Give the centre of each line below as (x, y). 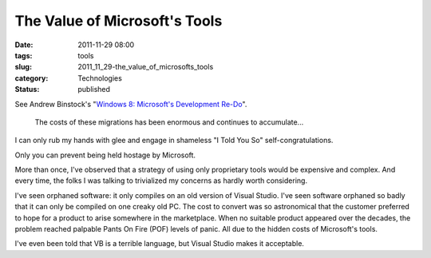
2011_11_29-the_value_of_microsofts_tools (146, 67)
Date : (24, 45)
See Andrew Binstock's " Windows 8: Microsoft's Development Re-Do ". (131, 104)
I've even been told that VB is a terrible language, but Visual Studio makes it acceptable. (160, 244)
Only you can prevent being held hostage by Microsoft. (105, 155)
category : (32, 78)
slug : (23, 67)
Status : (27, 89)
